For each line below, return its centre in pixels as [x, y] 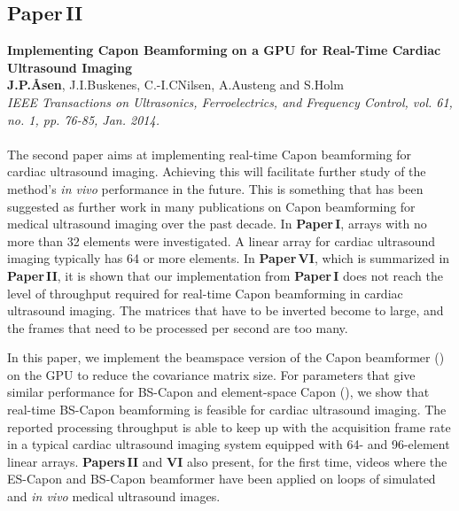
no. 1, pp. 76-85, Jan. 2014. [83, 119]
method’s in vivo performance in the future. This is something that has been [215, 188]
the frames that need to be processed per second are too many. [178, 327]
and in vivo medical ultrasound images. [114, 496]
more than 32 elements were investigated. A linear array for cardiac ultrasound [222, 240]
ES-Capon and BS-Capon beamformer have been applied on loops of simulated [222, 479]
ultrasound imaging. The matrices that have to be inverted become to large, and [226, 310]
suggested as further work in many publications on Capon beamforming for [211, 206]
